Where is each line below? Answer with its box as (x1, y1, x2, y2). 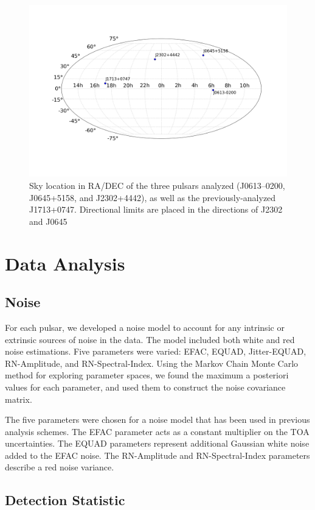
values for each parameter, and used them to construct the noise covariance (5, 380, 286, 393)
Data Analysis (5, 250, 125, 275)
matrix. (5, 392, 32, 405)
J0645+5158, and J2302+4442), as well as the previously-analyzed (29, 191, 276, 204)
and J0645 (29, 214, 67, 227)
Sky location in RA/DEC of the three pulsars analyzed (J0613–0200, (29, 179, 285, 191)
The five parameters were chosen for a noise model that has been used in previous (5, 413, 310, 426)
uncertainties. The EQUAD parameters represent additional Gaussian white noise (5, 437, 310, 450)
